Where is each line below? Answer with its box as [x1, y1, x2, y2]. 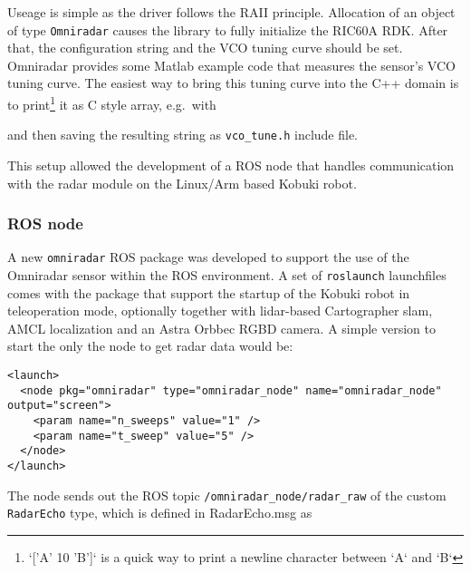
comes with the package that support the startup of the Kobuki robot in [7, 283, 410, 302]
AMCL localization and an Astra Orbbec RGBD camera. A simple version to [7, 318, 436, 337]
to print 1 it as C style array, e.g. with [7, 92, 216, 113]
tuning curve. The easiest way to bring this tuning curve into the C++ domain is [7, 73, 459, 92]
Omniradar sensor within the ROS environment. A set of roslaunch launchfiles [7, 266, 447, 284]
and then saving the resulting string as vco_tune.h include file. [7, 125, 359, 144]
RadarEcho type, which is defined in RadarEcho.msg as [7, 503, 312, 522]
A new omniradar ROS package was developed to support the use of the [7, 248, 409, 267]
